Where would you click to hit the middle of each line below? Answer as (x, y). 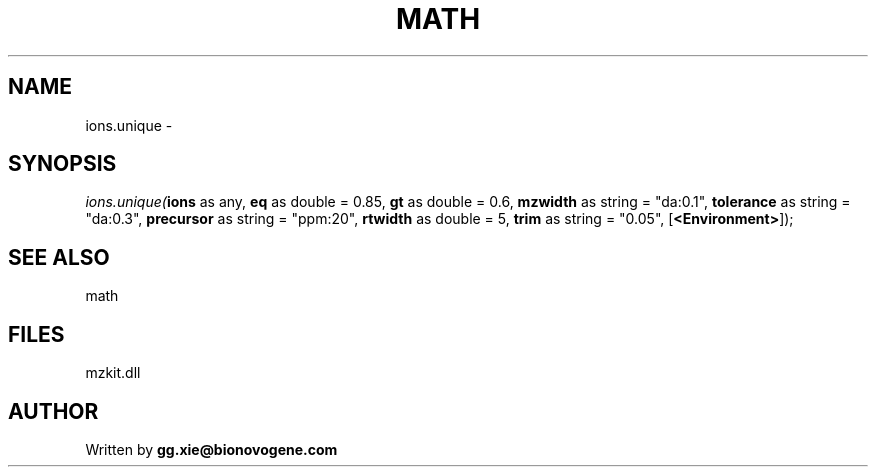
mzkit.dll (113, 373)
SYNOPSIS (62, 164)
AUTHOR (53, 411)
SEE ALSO (59, 257)
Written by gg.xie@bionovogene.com (211, 449)
